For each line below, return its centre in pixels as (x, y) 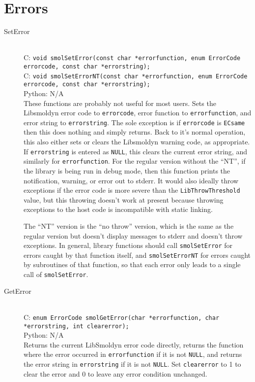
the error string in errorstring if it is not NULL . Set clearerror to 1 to (132, 364)
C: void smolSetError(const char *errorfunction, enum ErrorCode (132, 57)
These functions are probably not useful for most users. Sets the (120, 103)
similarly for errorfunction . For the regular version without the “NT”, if (135, 161)
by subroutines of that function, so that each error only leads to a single (132, 264)
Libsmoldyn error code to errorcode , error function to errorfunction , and (138, 113)
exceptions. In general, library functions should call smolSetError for (128, 245)
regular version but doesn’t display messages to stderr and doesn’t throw (133, 235)
